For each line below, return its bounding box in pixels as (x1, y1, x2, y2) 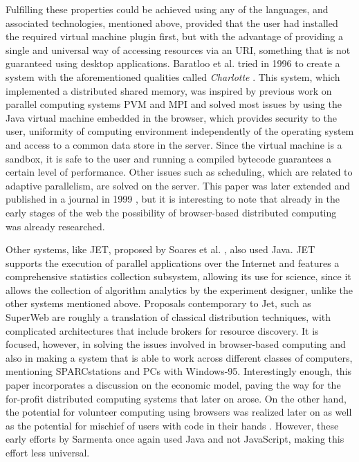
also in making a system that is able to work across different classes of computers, (6, 350, 353, 364)
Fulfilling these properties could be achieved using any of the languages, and (6, 2, 329, 16)
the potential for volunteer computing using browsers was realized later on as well (6, 405, 352, 419)
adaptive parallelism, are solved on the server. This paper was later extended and (6, 178, 350, 192)
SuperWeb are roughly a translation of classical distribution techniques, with (6, 310, 331, 324)
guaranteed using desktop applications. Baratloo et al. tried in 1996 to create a (6, 56, 340, 71)
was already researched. (6, 219, 105, 233)
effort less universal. (6, 445, 90, 459)
